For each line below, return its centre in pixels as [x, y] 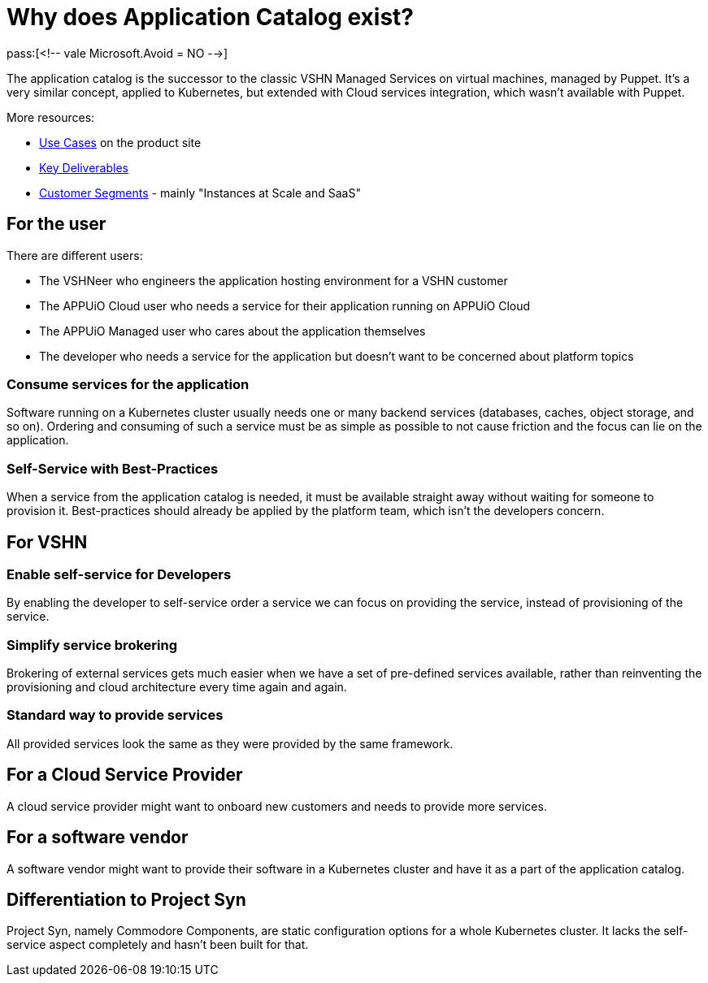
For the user [56, 224]
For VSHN [47, 542]
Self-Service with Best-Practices [113, 468]
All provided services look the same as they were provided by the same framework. [230, 743]
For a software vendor [98, 838]
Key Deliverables [84, 167]
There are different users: [75, 255]
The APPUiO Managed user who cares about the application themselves [232, 331]
